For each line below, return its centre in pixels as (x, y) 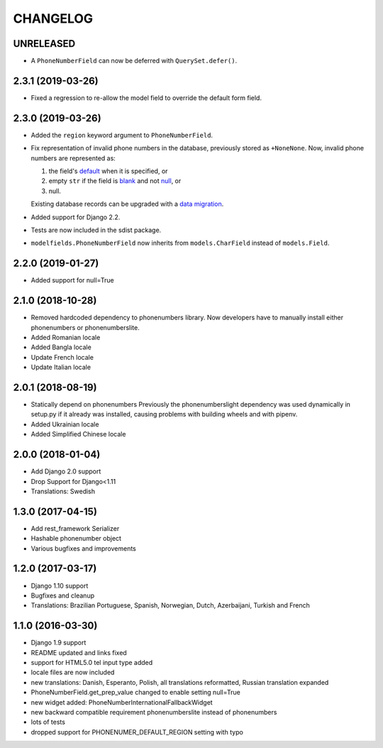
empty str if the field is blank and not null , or (115, 181)
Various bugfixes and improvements (83, 548)
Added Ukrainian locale (65, 424)
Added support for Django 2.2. (76, 217)
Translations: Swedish (63, 491)
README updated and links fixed (79, 652)
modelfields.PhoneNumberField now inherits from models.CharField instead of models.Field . (180, 243)
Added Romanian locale (66, 337)
